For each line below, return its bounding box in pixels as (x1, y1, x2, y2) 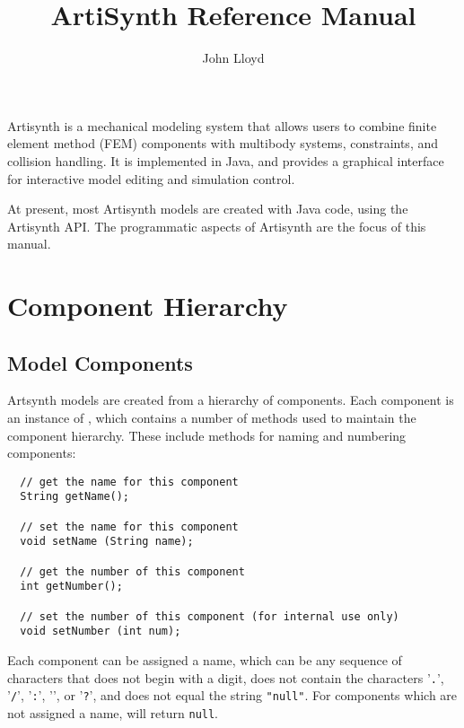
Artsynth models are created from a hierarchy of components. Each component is (7, 390, 454, 409)
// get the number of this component (20, 565, 245, 578)
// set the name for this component (20, 520, 239, 533)
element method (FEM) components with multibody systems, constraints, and (7, 134, 439, 153)
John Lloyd (202, 48, 265, 67)
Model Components (7, 348, 193, 376)
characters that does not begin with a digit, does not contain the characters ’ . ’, (7, 668, 444, 687)
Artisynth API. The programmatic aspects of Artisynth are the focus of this (7, 216, 426, 235)
